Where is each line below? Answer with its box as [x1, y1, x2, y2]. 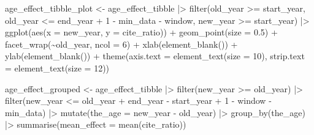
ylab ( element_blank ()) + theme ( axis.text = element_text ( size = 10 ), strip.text [5, 49, 305, 62]
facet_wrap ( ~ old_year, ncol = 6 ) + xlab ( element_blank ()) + [5, 37, 238, 50]
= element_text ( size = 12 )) [5, 61, 110, 74]
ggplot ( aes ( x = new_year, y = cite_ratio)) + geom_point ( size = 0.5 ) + [5, 26, 278, 38]
